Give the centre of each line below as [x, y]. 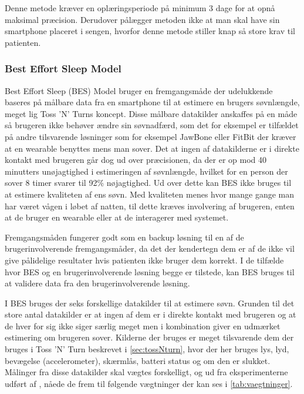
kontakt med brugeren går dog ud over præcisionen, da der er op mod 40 [136, 160]
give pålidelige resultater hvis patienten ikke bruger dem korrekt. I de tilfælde [144, 260]
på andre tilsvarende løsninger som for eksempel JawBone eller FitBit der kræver [151, 136]
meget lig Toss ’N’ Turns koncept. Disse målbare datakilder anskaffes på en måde [151, 113]
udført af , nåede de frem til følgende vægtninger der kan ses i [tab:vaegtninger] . [149, 383]
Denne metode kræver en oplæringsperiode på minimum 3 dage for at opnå [140, 8]
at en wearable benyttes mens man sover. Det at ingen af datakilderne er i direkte [152, 148]
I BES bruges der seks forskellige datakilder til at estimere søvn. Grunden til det [150, 303]
